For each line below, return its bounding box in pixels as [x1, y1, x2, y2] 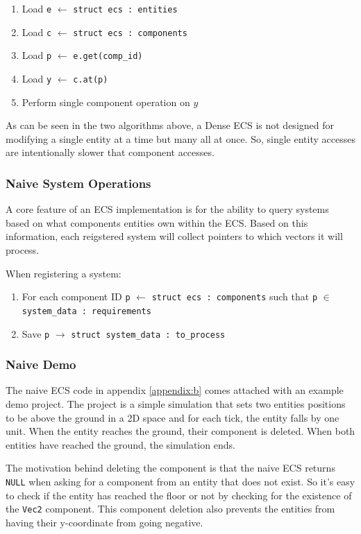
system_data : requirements [22, 306, 151, 316]
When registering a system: [6, 266, 121, 280]
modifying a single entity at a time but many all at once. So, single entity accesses [6, 131, 355, 146]
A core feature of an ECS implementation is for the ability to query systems [6, 202, 329, 216]
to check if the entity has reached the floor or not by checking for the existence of [6, 488, 352, 502]
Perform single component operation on [22, 94, 190, 109]
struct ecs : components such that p [151, 289, 318, 304]
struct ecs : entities [73, 5, 178, 15]
